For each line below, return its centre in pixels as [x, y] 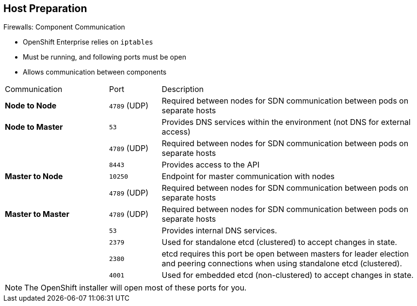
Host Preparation [45, 8]
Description [183, 89]
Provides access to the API [210, 165]
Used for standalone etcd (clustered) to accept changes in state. [279, 242]
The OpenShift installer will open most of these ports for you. [136, 288]
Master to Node [34, 176]
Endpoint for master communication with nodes [248, 176]
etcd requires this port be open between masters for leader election [285, 254]
